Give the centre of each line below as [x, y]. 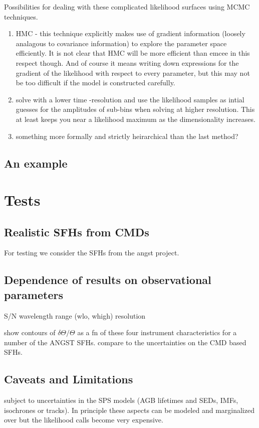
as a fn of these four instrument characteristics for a [157, 332]
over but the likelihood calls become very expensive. [84, 420]
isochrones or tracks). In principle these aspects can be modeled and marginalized [129, 410]
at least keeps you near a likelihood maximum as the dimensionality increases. [136, 119]
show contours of [30, 332]
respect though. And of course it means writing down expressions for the [127, 62]
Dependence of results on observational [108, 280]
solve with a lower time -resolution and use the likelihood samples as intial [130, 99]
